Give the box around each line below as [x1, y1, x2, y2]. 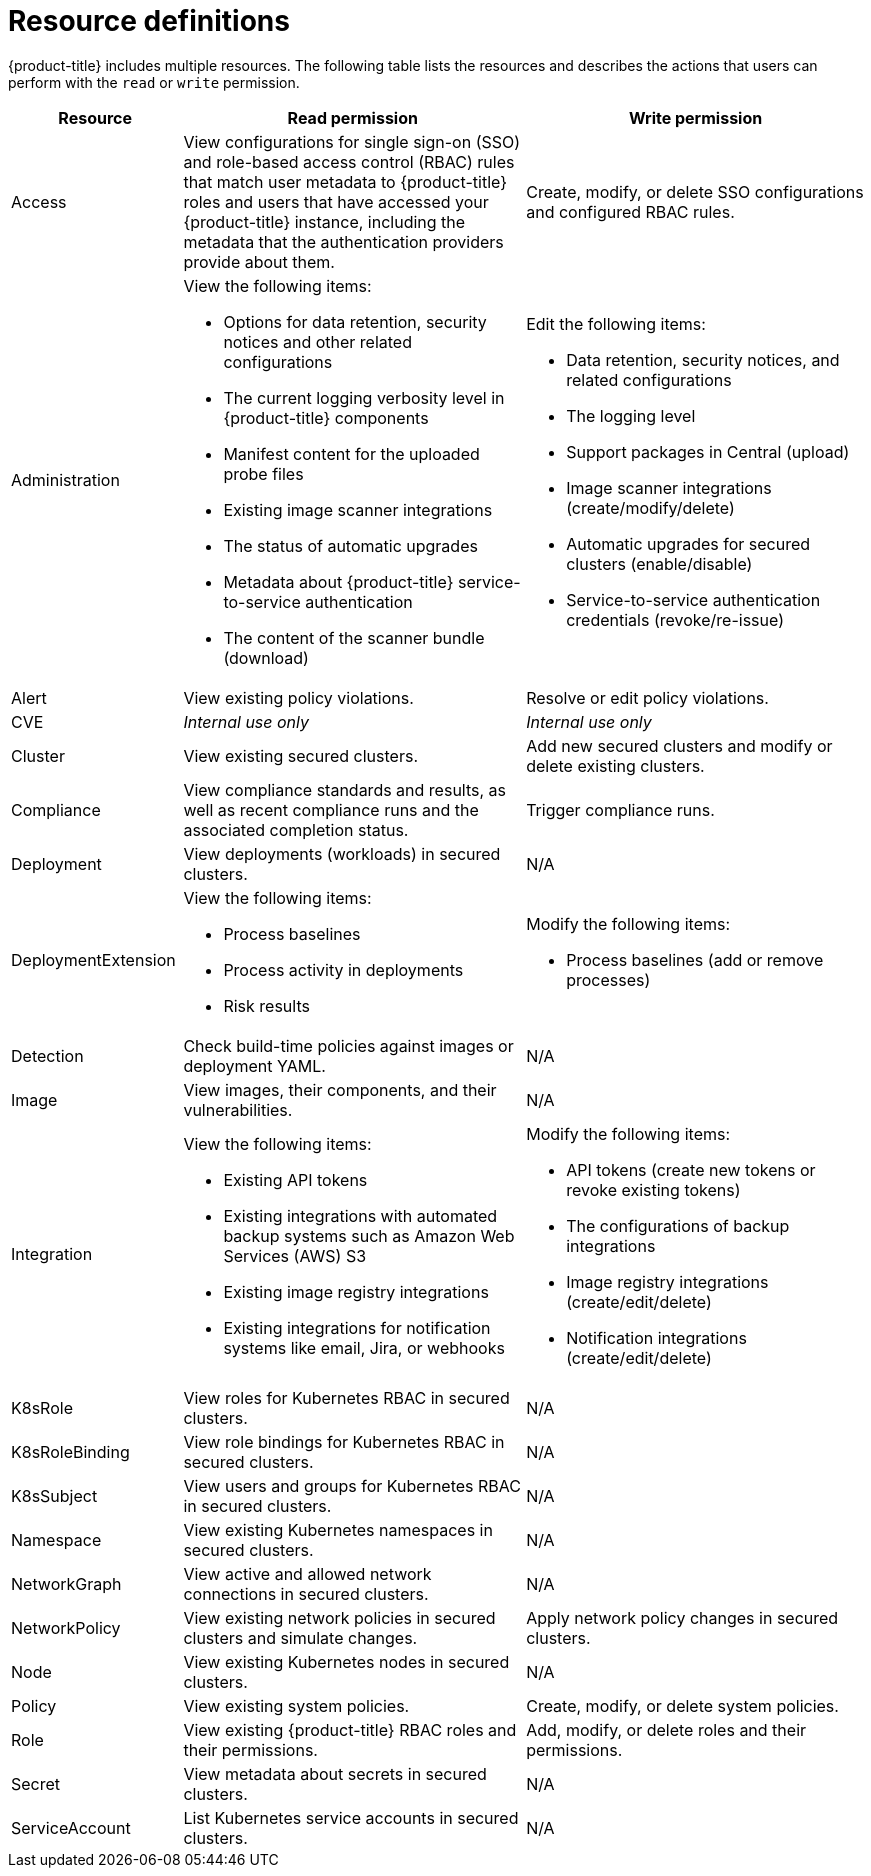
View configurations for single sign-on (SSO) [183, 131, 521, 152]
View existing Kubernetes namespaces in [183, 1519, 493, 1540]
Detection [11, 1045, 84, 1066]
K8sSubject [11, 1485, 98, 1506]
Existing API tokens [223, 1169, 368, 1190]
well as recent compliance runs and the [183, 799, 479, 820]
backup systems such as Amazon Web [223, 1225, 515, 1246]
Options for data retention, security [223, 311, 487, 332]
